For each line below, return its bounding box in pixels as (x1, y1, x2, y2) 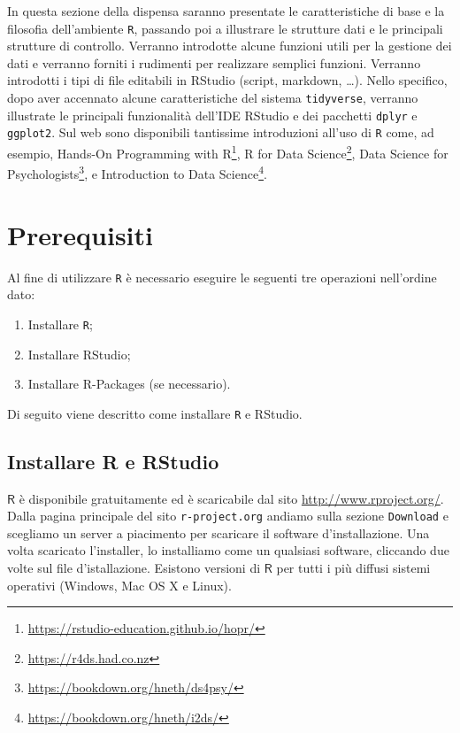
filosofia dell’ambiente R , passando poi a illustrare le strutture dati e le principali (7, 19, 443, 37)
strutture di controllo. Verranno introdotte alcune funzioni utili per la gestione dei (7, 36, 452, 55)
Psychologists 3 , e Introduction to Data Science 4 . (7, 162, 267, 182)
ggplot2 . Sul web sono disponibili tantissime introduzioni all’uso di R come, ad (7, 123, 434, 142)
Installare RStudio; (27, 344, 131, 363)
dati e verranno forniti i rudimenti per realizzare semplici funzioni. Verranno (7, 53, 421, 72)
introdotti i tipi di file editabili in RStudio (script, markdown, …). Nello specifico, (7, 71, 448, 89)
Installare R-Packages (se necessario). (27, 374, 231, 393)
